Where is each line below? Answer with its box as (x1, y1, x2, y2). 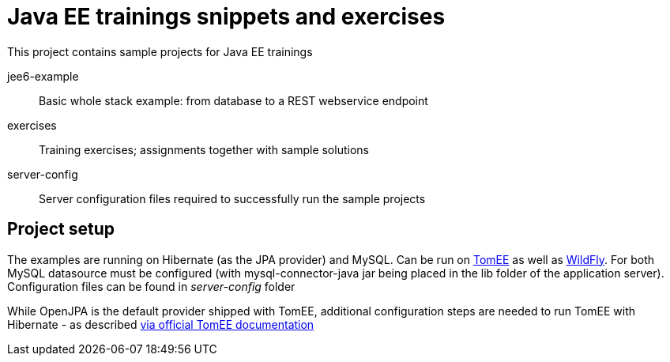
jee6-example (7, 69, 79, 83)
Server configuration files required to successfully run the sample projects (39, 191, 426, 206)
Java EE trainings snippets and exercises (7, 3, 446, 30)
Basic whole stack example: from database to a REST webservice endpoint (39, 93, 428, 107)
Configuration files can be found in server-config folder (7, 279, 295, 293)
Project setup (7, 219, 115, 239)
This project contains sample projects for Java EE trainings (7, 44, 313, 58)
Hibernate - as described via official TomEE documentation (7, 317, 314, 331)
